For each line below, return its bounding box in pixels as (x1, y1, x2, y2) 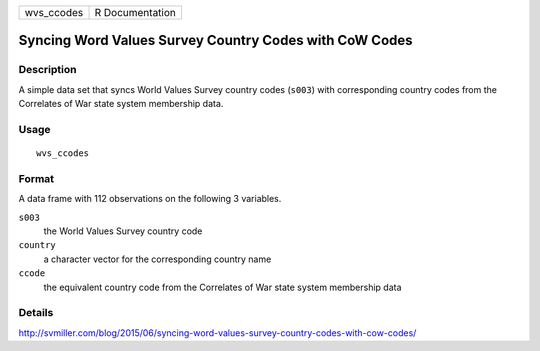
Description (18, 63, 77, 77)
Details (18, 306, 54, 320)
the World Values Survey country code (43, 225, 203, 237)
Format (18, 171, 55, 185)
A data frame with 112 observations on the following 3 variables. (18, 193, 282, 205)
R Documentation (94, 6, 177, 19)
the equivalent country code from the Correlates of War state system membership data (43, 281, 402, 293)
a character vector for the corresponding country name (43, 253, 272, 265)
